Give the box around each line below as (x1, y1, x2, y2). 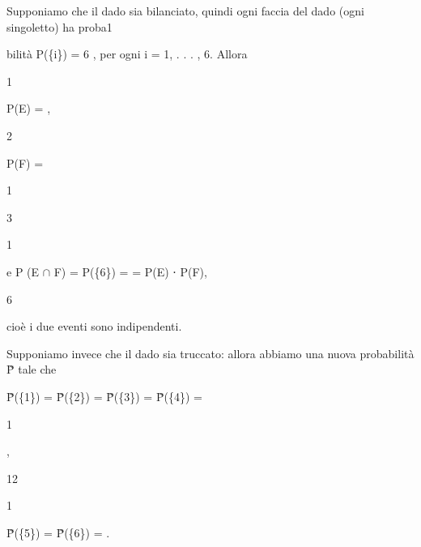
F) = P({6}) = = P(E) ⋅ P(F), (53, 263, 207, 280)
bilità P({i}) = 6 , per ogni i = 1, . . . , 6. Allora (6, 45, 248, 62)
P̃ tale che (6, 361, 57, 378)
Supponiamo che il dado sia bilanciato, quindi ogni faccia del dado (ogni (6, 2, 364, 19)
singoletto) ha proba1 (6, 18, 113, 35)
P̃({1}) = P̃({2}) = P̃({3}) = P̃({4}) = (6, 387, 202, 404)
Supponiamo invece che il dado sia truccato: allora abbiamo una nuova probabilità (6, 344, 415, 361)
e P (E (6, 263, 40, 280)
